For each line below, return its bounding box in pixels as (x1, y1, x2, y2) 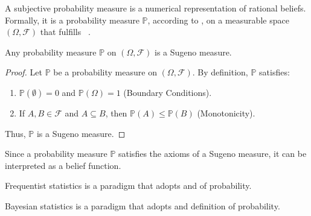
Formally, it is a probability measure (5, 13, 139, 26)
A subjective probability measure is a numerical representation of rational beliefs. (5, 2, 306, 14)
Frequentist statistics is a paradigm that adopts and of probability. (5, 179, 252, 192)
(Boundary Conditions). (123, 86, 212, 98)
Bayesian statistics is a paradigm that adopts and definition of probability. (5, 199, 280, 212)
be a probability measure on (53, 66, 157, 78)
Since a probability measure (5, 147, 107, 160)
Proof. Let (5, 66, 42, 78)
